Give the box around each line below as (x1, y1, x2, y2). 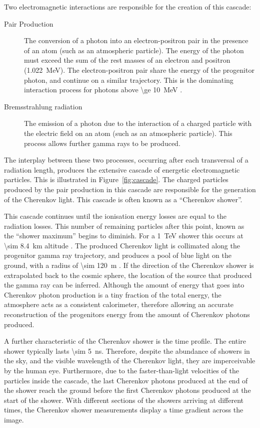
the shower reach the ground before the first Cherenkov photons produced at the (4, 385, 251, 395)
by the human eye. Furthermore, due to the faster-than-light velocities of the (4, 365, 239, 375)
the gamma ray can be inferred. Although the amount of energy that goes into (4, 279, 244, 290)
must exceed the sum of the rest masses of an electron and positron (24, 55, 230, 65)
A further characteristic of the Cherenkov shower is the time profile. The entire (4, 336, 246, 346)
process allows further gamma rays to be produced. (24, 137, 180, 148)
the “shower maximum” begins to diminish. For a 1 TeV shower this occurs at (4, 230, 243, 241)
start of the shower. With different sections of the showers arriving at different (4, 394, 244, 405)
